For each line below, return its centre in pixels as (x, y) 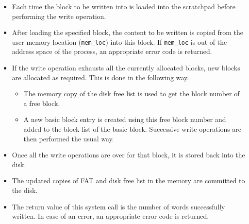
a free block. (42, 103)
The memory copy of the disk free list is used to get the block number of (132, 94)
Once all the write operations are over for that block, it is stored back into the (128, 155)
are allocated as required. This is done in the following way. (100, 77)
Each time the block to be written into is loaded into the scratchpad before (124, 6)
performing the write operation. (59, 16)
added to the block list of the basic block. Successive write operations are (133, 129)
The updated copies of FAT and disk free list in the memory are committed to (128, 181)
